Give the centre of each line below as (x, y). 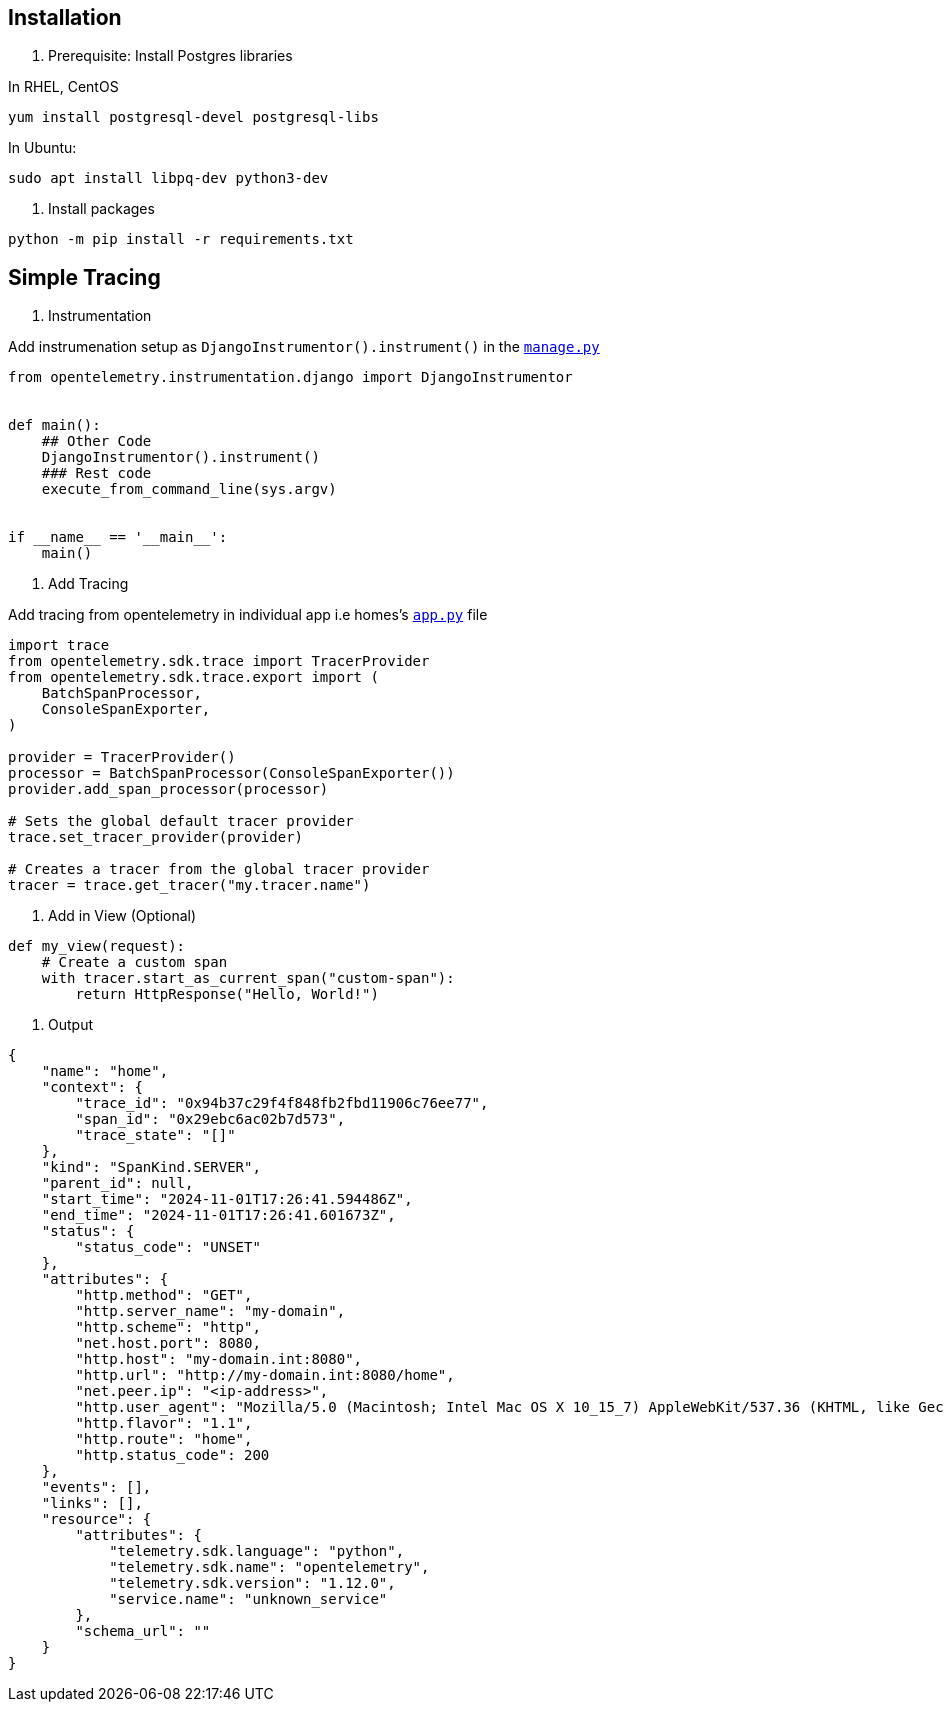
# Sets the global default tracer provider (181, 821)
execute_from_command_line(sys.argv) (189, 489)
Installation (65, 17)
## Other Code (96, 441)
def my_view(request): (97, 946)
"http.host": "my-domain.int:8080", (219, 1359)
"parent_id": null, (117, 1183)
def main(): (54, 425)
